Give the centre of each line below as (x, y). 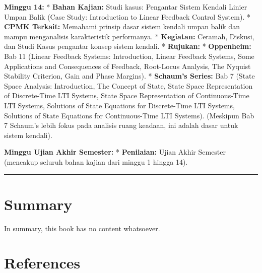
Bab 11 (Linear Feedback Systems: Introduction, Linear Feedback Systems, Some (129, 56)
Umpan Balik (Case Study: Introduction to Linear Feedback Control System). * (127, 16)
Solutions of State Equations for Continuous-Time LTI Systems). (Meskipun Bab (129, 115)
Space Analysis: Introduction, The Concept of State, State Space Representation (128, 85)
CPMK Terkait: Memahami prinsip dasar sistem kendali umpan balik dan (122, 26)
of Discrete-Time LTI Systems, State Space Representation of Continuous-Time (127, 95)
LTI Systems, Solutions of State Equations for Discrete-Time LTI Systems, (119, 105)
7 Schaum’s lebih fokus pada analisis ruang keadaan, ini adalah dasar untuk (121, 125)
